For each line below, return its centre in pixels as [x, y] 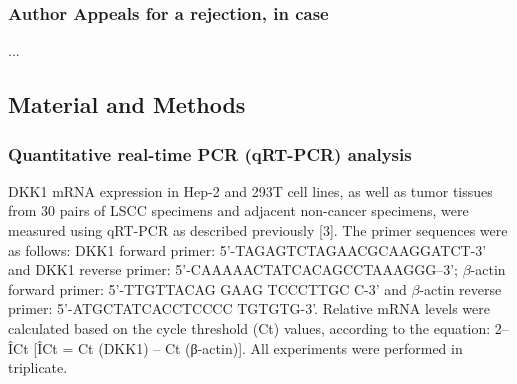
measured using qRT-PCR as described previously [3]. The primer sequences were [258, 230]
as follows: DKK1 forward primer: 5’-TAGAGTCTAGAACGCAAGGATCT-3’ [247, 249]
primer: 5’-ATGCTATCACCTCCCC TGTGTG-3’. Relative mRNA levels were [249, 308]
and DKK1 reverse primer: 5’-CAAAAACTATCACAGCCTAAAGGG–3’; [233, 269]
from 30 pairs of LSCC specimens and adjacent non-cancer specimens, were [238, 210]
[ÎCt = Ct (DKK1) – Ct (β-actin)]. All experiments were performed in [248, 347]
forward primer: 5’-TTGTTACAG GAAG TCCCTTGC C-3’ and [207, 288]
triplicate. [38, 367]
